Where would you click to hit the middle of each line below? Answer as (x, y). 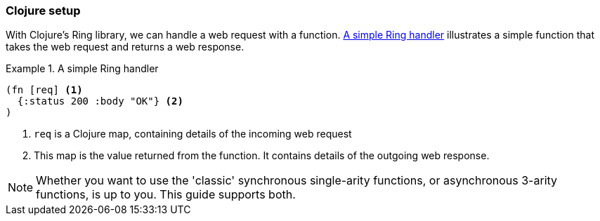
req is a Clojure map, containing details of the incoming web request (193, 134)
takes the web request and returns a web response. (125, 47)
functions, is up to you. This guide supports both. (166, 195)
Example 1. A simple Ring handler (82, 69)
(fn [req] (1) (44, 90)
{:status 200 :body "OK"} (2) (100, 101)
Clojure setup (43, 11)
